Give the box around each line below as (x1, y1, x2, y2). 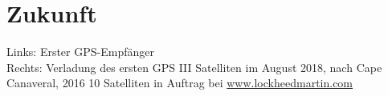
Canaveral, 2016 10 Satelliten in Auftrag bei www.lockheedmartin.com (6, 74, 353, 91)
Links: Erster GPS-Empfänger (6, 43, 154, 60)
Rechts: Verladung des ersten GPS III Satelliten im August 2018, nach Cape (6, 58, 382, 75)
